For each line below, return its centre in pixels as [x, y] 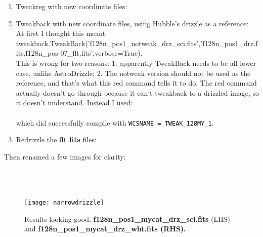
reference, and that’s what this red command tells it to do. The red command [136, 83]
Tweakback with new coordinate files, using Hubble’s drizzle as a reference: [132, 23]
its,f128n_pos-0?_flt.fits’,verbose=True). [79, 53]
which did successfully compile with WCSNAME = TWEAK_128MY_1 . [115, 122]
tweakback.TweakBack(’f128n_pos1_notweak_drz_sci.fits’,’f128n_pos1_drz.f [137, 43]
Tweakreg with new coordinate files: [72, 6]
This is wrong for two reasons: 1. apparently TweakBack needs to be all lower [136, 63]
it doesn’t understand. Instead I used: [74, 103]
